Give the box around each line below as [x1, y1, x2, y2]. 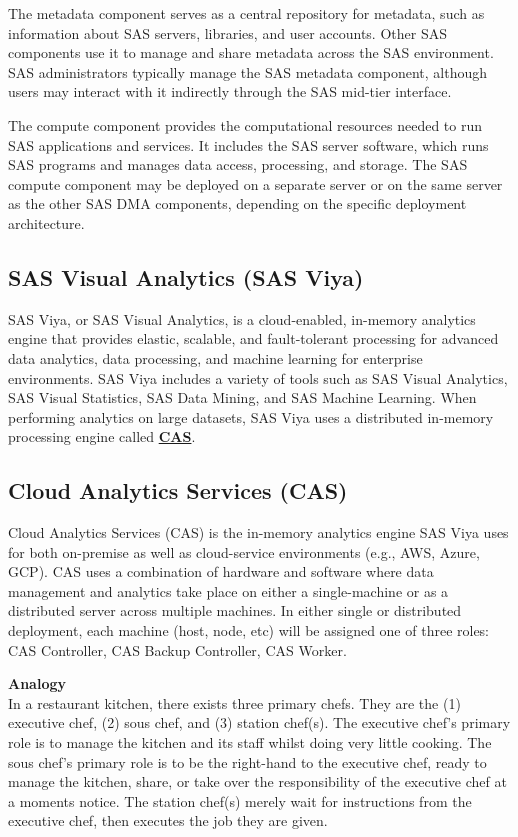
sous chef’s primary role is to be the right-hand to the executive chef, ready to [8, 751, 487, 772]
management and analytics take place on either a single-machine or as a [8, 580, 449, 601]
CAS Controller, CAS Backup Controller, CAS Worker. [8, 639, 347, 660]
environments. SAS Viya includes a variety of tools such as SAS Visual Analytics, [8, 367, 508, 388]
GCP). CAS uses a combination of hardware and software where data [8, 561, 434, 582]
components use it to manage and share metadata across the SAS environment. [8, 42, 494, 63]
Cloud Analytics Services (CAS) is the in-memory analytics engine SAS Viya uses [8, 522, 509, 543]
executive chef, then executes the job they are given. [8, 810, 328, 831]
